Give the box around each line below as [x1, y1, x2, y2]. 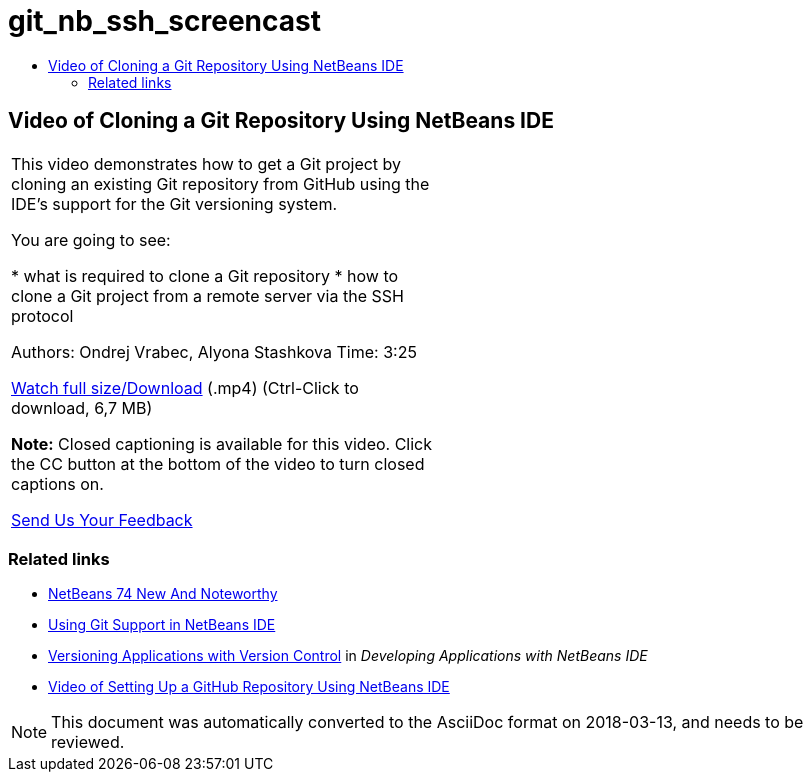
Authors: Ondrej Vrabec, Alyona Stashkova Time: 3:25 [11, 341, 417, 362]
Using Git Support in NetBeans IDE [48, 616, 276, 634]
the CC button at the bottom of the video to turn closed [11, 453, 425, 474]
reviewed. [51, 732, 125, 753]
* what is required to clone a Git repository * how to [11, 265, 399, 286]
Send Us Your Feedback [11, 509, 193, 530]
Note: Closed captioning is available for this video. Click [11, 433, 433, 454]
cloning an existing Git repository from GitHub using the [11, 173, 430, 194]
